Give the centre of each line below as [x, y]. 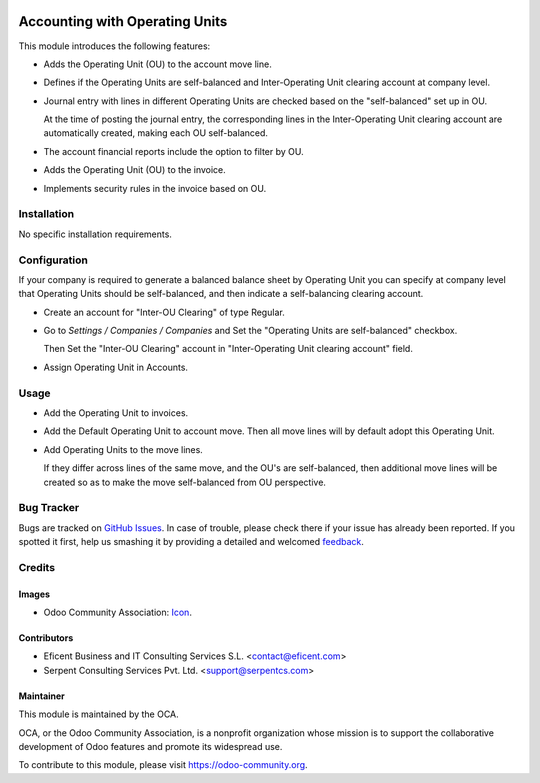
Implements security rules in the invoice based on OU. [155, 188]
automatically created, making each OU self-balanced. [156, 133]
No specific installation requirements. [95, 234]
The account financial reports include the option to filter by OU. [173, 151]
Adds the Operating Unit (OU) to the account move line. [157, 64]
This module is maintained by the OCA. [98, 714]
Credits [36, 567]
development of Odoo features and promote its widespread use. [150, 747]
